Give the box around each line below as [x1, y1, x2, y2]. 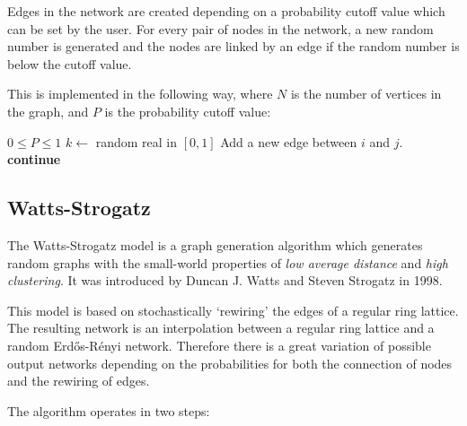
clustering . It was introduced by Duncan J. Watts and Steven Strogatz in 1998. [7, 271, 443, 290]
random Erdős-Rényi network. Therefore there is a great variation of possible [7, 335, 431, 354]
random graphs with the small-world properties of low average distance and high [7, 253, 448, 272]
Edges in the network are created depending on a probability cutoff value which [7, 2, 445, 20]
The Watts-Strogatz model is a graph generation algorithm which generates [7, 235, 423, 254]
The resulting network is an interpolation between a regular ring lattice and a [7, 318, 435, 337]
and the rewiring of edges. [7, 371, 150, 390]
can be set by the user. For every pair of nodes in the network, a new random [7, 19, 434, 38]
